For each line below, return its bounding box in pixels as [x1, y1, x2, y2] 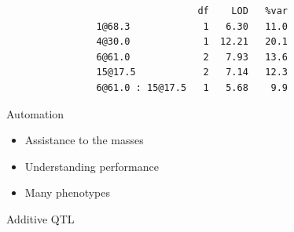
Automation [6, 105, 64, 121]
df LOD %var [197, 5, 288, 16]
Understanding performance [24, 158, 159, 174]
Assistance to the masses [24, 132, 144, 148]
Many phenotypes [24, 184, 111, 201]
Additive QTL [6, 210, 75, 227]
